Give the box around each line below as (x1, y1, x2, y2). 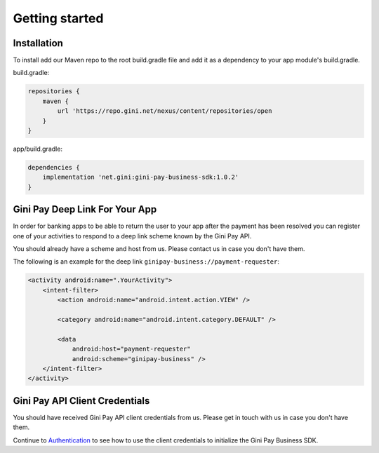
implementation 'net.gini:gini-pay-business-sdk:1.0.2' (42, 173, 239, 182)
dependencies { (27, 163, 80, 171)
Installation (13, 37, 63, 49)
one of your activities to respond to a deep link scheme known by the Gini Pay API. (13, 231, 252, 240)
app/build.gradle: (13, 144, 63, 153)
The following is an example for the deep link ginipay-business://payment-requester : (13, 257, 280, 266)
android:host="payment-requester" (72, 345, 191, 353)
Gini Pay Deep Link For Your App (13, 203, 157, 215)
